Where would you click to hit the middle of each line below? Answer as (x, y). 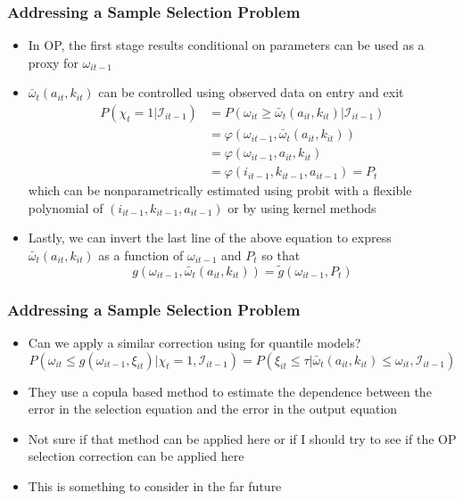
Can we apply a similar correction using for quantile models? (194, 342)
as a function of (141, 255)
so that (281, 255)
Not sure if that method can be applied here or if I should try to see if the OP (242, 438)
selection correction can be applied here (136, 456)
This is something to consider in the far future (155, 485)
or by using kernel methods (302, 207)
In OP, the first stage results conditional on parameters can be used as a (226, 45)
